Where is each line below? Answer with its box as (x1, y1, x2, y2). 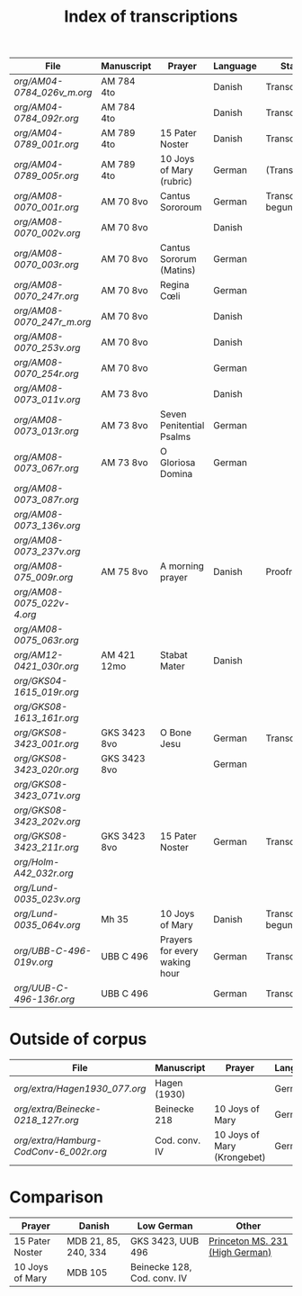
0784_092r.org (13, 112, 79, 125)
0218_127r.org (13, 1114, 79, 1127)
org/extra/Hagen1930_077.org (13, 1083, 147, 1095)
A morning (160, 560, 205, 572)
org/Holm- (13, 856, 60, 868)
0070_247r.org (13, 290, 79, 302)
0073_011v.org (13, 393, 81, 406)
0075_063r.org (13, 634, 79, 647)
